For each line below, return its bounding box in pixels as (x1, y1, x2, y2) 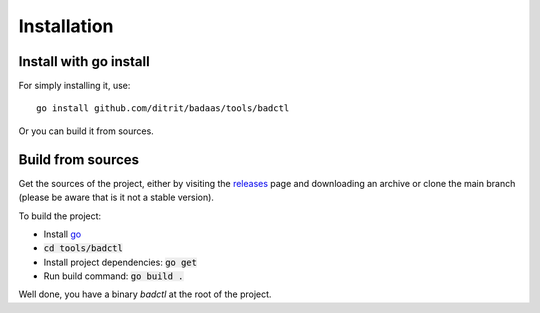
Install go (43, 228, 82, 240)
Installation (18, 15, 114, 37)
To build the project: (18, 210, 102, 222)
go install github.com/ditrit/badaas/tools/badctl (36, 103, 290, 114)
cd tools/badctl (43, 243, 124, 254)
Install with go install (18, 53, 150, 70)
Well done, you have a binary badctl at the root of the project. (18, 288, 272, 300)
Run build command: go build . (43, 270, 184, 282)
